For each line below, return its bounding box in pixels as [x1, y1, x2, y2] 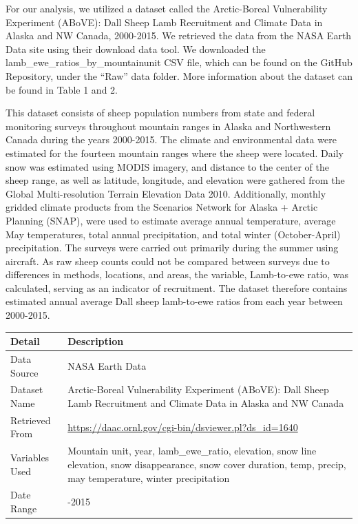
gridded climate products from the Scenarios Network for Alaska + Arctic [6, 200, 318, 214]
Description [67, 334, 124, 348]
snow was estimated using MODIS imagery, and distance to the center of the [6, 159, 330, 174]
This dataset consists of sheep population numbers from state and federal [6, 105, 315, 120]
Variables [10, 450, 50, 465]
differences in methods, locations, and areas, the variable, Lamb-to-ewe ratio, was [6, 267, 349, 282]
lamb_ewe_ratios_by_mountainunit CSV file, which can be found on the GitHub [6, 55, 352, 70]
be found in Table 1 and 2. [6, 82, 118, 96]
